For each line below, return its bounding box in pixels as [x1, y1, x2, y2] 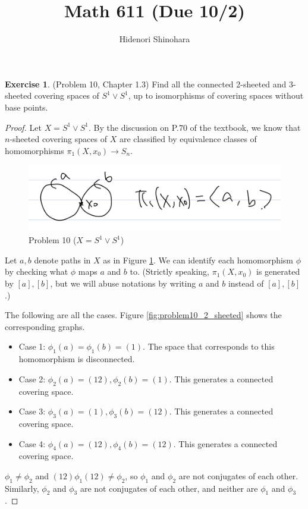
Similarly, [5, 482, 39, 494]
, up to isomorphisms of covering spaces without [128, 89, 304, 102]
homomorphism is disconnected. [18, 353, 135, 365]
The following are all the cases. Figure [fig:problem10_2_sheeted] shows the [5, 309, 282, 321]
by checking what [5, 265, 68, 278]
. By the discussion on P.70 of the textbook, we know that [89, 121, 301, 133]
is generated [256, 265, 300, 278]
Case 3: [18, 405, 46, 417]
